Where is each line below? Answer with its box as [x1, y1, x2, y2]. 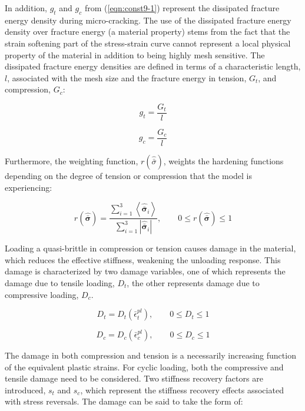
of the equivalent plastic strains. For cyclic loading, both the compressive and [5, 360, 284, 373]
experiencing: [5, 181, 52, 193]
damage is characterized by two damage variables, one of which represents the [5, 265, 286, 277]
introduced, [5, 383, 46, 396]
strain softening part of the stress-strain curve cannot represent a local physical [5, 37, 291, 49]
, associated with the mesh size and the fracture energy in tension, [7, 71, 247, 84]
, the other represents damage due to [127, 276, 260, 289]
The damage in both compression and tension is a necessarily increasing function [5, 349, 296, 362]
